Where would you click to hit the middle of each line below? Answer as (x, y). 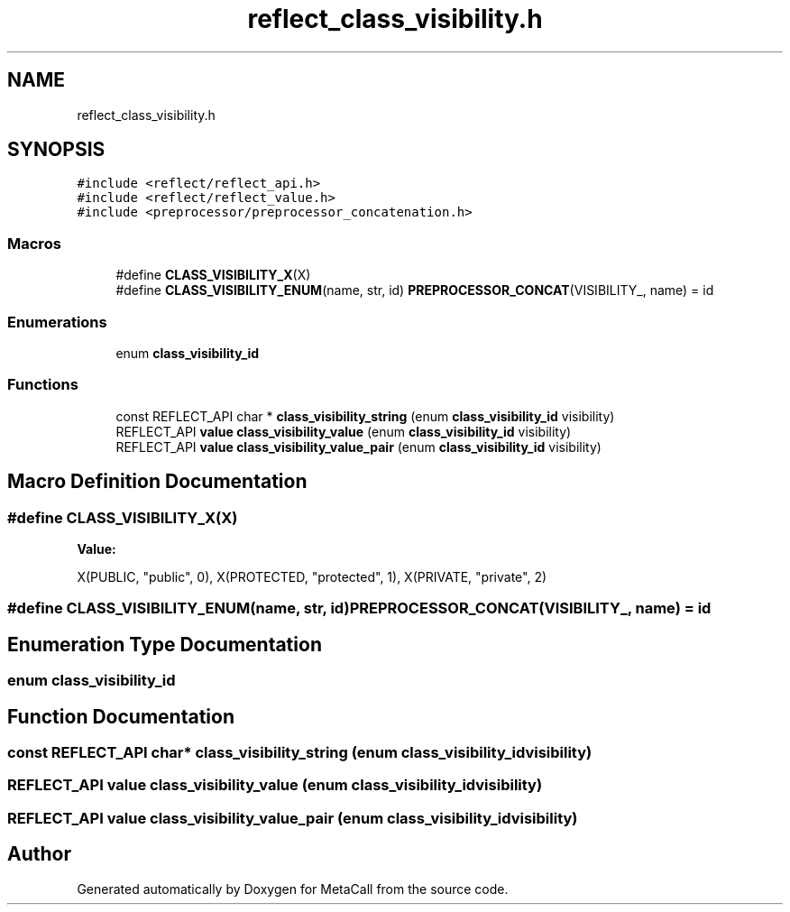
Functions (43, 385)
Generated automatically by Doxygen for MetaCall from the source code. (293, 889)
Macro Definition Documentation (157, 482)
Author (39, 854)
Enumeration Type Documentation (165, 644)
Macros (34, 243)
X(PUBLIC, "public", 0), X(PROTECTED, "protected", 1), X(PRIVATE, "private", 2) (312, 576)
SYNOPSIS (56, 150)
